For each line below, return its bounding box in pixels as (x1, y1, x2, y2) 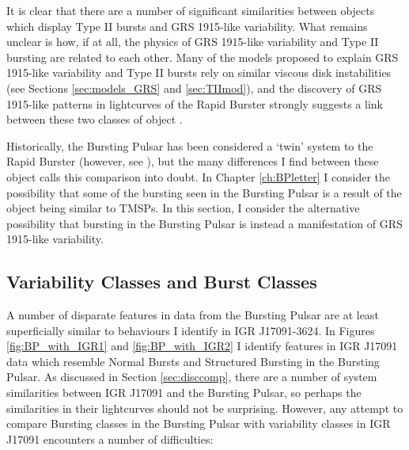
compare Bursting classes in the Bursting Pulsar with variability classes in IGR (6, 415, 391, 432)
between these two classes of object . (6, 111, 183, 128)
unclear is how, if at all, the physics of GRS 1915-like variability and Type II (6, 33, 379, 50)
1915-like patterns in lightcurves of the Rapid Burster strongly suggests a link (6, 95, 383, 112)
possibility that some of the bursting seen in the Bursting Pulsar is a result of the (6, 184, 402, 200)
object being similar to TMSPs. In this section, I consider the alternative (6, 200, 360, 216)
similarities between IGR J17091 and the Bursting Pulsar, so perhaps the (6, 384, 362, 401)
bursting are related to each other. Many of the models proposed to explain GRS (6, 48, 399, 65)
